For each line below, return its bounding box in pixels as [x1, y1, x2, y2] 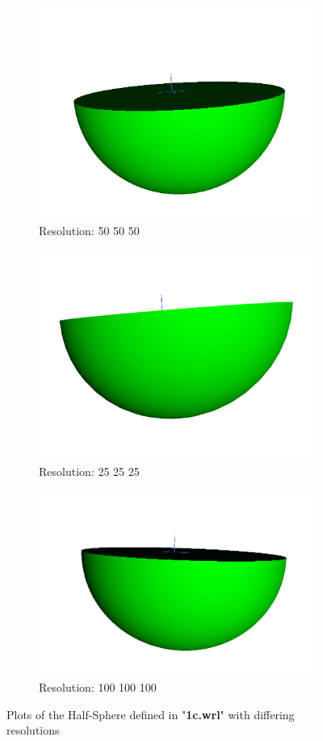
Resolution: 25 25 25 [39, 462, 140, 479]
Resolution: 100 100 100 [39, 678, 157, 695]
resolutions [6, 722, 60, 739]
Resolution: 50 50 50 [39, 221, 140, 238]
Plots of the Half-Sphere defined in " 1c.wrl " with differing [6, 705, 295, 722]
